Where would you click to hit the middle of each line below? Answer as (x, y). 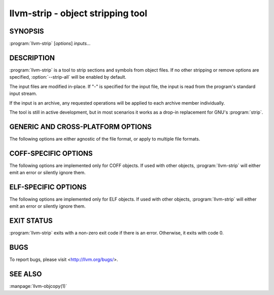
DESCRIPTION (32, 58)
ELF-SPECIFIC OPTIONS (48, 187)
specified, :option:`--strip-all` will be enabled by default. (68, 77)
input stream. (23, 93)
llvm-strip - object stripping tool (78, 13)
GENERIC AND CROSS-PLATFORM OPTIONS (80, 127)
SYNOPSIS (27, 31)
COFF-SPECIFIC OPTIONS (51, 153)
